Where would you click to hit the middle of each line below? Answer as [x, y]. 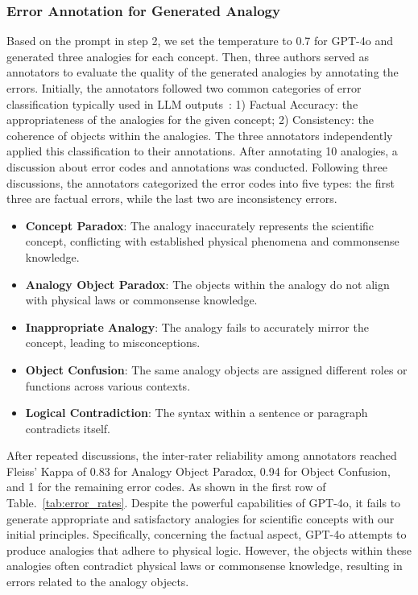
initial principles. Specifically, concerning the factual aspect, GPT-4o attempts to [207, 534]
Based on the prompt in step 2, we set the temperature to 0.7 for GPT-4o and [200, 41]
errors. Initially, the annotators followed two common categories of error [184, 88]
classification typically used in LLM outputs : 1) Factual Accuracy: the [182, 103]
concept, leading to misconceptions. [113, 343]
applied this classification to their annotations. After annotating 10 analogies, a [202, 151]
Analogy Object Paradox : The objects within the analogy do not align [207, 284]
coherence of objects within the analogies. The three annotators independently [200, 135]
